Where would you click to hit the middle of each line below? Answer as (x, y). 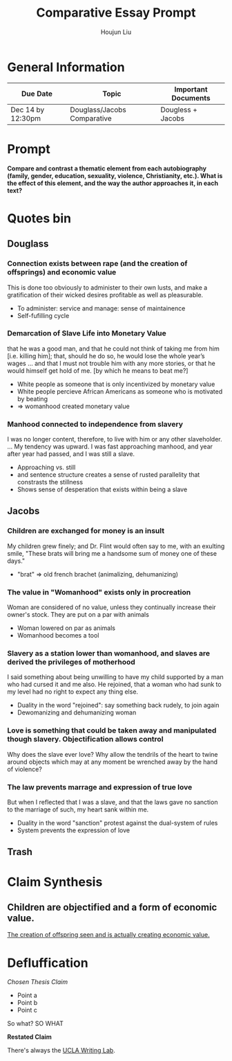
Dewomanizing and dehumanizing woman (77, 712)
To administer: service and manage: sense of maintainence (101, 308)
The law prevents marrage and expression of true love (100, 787)
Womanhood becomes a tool (58, 635)
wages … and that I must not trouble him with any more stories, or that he (111, 363)
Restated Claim (29, 1037)
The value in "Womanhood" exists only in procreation (99, 592)
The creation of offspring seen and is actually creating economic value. (108, 935)
